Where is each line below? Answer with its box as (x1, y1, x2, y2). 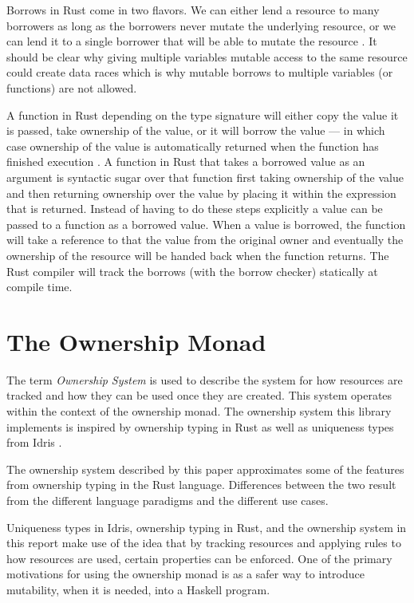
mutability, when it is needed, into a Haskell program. (6, 581, 270, 597)
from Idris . (6, 434, 62, 451)
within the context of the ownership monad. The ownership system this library (6, 403, 392, 419)
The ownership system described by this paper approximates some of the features (6, 460, 404, 477)
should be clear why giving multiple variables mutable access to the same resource (6, 48, 408, 65)
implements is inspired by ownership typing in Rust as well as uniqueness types (6, 418, 394, 435)
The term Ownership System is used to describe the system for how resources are (6, 371, 403, 388)
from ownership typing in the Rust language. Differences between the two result (6, 476, 396, 493)
